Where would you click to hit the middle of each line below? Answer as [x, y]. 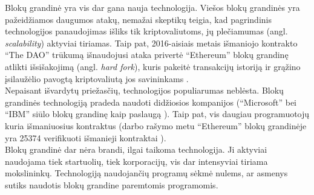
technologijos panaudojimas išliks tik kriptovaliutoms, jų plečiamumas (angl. [146, 31]
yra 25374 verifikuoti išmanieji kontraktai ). [86, 137]
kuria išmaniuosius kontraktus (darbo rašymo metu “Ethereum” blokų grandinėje [156, 125]
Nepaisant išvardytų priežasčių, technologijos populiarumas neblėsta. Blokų [144, 90]
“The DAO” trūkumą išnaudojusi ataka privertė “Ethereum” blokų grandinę [147, 55]
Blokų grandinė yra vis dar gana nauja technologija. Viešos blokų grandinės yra [152, 7]
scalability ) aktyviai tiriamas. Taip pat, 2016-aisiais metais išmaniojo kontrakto [151, 43]
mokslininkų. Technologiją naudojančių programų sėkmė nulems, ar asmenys [146, 173]
